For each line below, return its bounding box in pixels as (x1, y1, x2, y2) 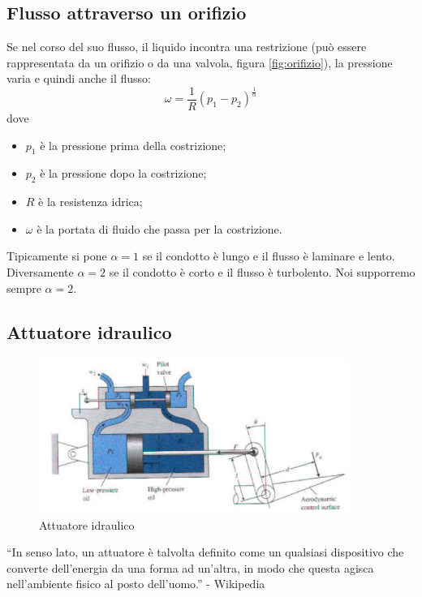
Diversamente (6, 264, 74, 281)
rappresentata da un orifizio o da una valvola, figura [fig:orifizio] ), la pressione (6, 54, 393, 71)
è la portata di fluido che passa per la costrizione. (37, 220, 282, 237)
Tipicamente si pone (6, 247, 107, 264)
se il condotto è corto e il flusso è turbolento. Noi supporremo (109, 264, 416, 281)
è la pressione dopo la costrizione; (40, 165, 207, 182)
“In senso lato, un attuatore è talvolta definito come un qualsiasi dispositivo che (6, 543, 404, 560)
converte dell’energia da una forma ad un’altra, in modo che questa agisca (6, 559, 374, 576)
